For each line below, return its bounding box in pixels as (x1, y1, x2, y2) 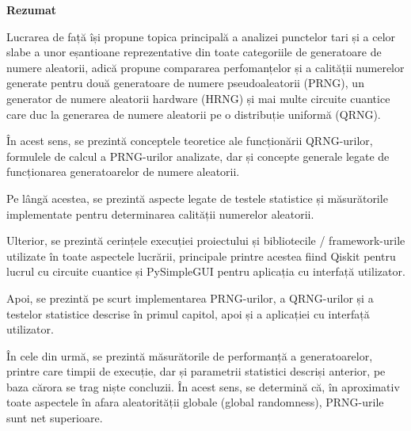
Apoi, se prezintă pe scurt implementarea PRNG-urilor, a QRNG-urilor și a (6, 289, 374, 306)
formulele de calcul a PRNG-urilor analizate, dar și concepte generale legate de (6, 147, 390, 164)
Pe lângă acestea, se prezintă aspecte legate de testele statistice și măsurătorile (6, 189, 388, 206)
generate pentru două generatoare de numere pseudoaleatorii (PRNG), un (6, 74, 364, 91)
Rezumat (6, 2, 57, 17)
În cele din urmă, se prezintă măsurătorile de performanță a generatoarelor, (6, 347, 373, 364)
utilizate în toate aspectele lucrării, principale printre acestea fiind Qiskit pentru (6, 247, 396, 264)
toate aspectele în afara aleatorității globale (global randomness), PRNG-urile (6, 394, 384, 410)
